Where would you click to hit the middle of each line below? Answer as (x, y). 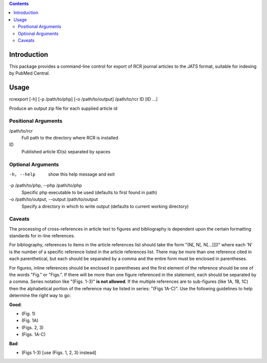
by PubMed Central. (30, 73)
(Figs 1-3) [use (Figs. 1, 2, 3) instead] (59, 352)
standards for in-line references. (42, 236)
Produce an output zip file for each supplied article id (63, 108)
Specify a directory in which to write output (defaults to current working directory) (105, 206)
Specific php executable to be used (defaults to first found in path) (89, 192)
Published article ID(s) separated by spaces (66, 151)
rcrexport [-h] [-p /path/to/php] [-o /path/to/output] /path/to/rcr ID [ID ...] (83, 99)
